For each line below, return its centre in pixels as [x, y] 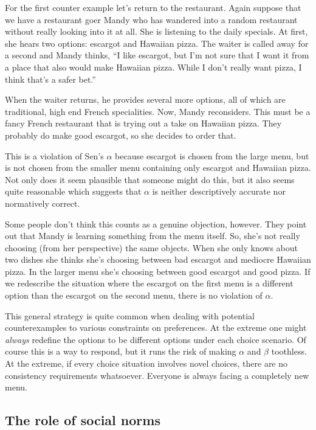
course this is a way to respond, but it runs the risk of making [121, 351]
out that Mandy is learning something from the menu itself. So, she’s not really [153, 236]
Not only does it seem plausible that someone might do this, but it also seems [150, 179]
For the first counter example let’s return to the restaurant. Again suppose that [153, 7]
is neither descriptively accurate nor [219, 191]
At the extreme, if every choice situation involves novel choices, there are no [146, 363]
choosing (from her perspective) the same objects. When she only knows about [152, 247]
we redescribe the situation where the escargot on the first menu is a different [149, 283]
